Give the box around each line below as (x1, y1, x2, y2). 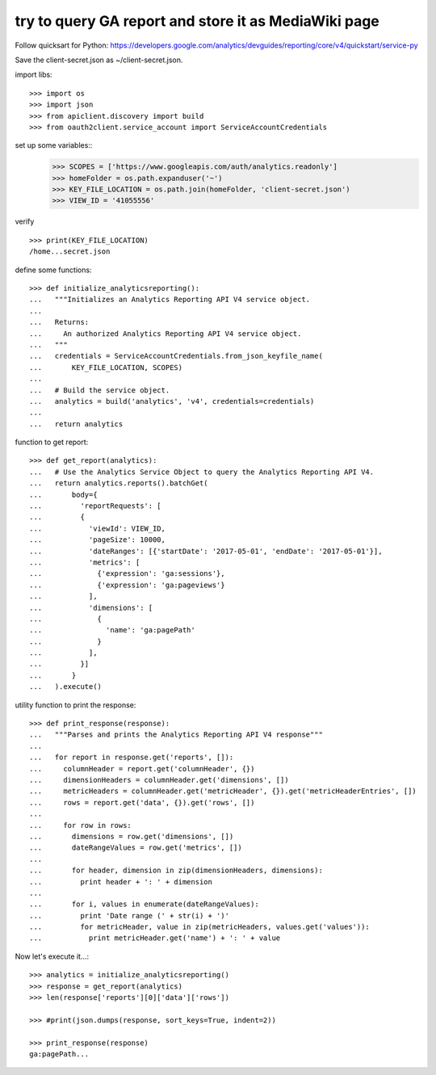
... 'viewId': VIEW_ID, (29, 523, 166, 533)
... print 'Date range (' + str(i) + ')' (29, 911, 230, 920)
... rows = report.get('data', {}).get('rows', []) (29, 798, 255, 807)
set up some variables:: (15, 141, 93, 150)
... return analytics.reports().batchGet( (29, 479, 209, 488)
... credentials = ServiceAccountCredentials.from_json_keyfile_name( (29, 351, 323, 361)
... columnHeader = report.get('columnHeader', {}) (29, 764, 255, 773)
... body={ (29, 489, 98, 499)
